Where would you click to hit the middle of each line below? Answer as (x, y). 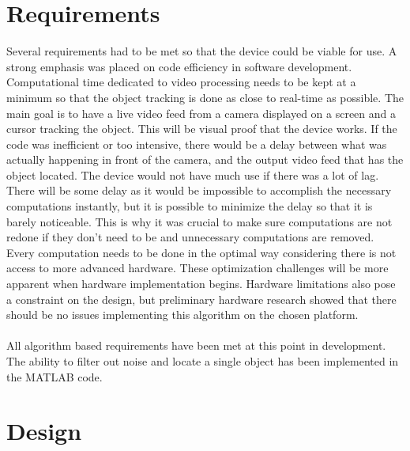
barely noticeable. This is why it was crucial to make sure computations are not (199, 221)
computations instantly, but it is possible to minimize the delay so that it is (190, 206)
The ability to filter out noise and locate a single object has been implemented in (203, 361)
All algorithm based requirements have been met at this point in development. (196, 345)
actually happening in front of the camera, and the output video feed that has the (205, 159)
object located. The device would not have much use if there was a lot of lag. (193, 174)
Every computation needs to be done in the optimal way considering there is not (201, 252)
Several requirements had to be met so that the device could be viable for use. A (202, 51)
